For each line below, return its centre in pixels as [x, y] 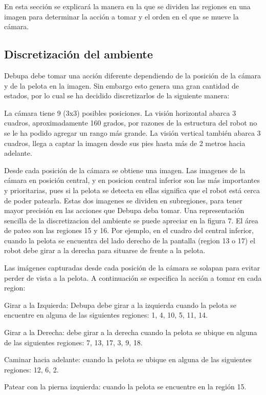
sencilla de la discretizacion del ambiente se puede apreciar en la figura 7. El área [131, 220]
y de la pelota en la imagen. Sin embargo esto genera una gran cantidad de [122, 85]
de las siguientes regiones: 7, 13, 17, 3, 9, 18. [73, 342]
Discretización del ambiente [79, 54]
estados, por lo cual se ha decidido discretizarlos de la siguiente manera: [117, 96]
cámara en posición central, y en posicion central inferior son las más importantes [132, 180]
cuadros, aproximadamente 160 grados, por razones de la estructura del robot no [131, 123]
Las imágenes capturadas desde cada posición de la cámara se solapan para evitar [132, 268]
